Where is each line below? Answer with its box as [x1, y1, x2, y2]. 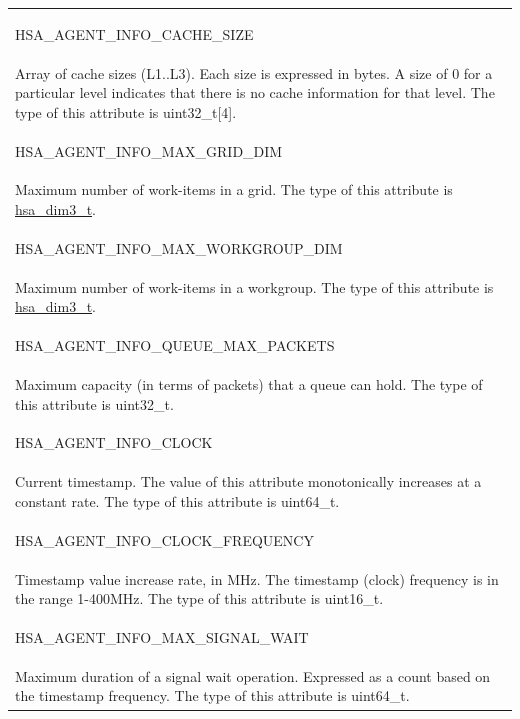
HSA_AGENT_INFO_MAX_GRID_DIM [15, 140, 283, 161]
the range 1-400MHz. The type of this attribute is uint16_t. [15, 588, 384, 609]
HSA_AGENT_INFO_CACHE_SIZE [15, 23, 254, 44]
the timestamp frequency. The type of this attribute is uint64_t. [15, 685, 410, 706]
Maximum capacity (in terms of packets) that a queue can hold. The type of [15, 374, 483, 395]
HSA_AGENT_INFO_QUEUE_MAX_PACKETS [15, 335, 335, 356]
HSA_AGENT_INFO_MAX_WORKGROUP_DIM [15, 237, 343, 258]
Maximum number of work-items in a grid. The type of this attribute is [15, 179, 453, 200]
